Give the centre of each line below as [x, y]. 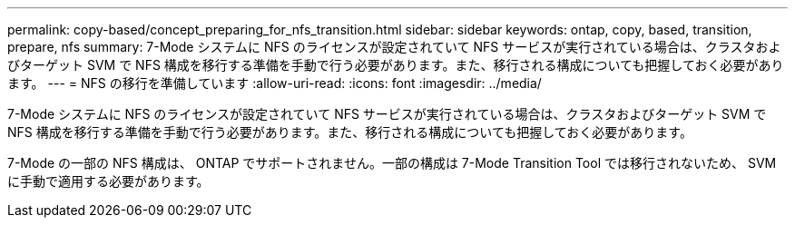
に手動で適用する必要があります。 [108, 181]
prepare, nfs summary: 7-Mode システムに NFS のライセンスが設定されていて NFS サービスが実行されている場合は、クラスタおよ [394, 47]
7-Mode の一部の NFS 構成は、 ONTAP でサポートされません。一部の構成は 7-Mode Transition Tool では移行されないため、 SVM [392, 163]
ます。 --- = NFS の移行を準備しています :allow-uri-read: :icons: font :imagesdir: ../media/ [275, 83]
